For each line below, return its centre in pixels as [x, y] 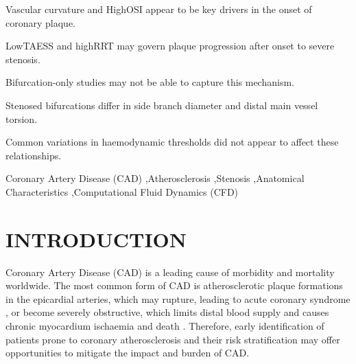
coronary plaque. [40, 22]
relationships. [34, 155]
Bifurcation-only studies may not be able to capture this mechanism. [150, 82]
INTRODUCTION [96, 239]
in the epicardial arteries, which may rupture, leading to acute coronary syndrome [178, 298]
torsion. [22, 118]
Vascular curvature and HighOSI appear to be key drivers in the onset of [159, 9]
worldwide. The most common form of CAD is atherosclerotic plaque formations [174, 285]
